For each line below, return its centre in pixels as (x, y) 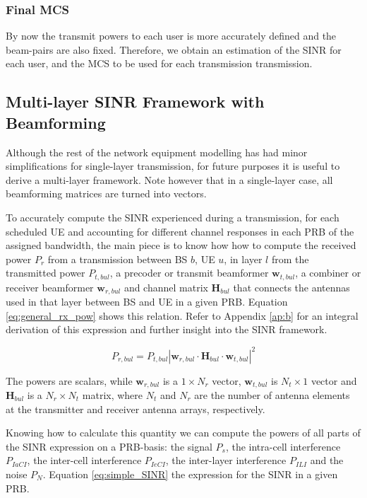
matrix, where (113, 394)
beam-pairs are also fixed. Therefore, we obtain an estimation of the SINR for (174, 49)
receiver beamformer (50, 287)
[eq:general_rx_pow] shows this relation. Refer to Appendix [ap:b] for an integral (182, 315)
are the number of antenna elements (272, 394)
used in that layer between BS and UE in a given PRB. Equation (147, 302)
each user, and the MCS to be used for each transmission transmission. (159, 63)
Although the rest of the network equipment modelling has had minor (157, 152)
